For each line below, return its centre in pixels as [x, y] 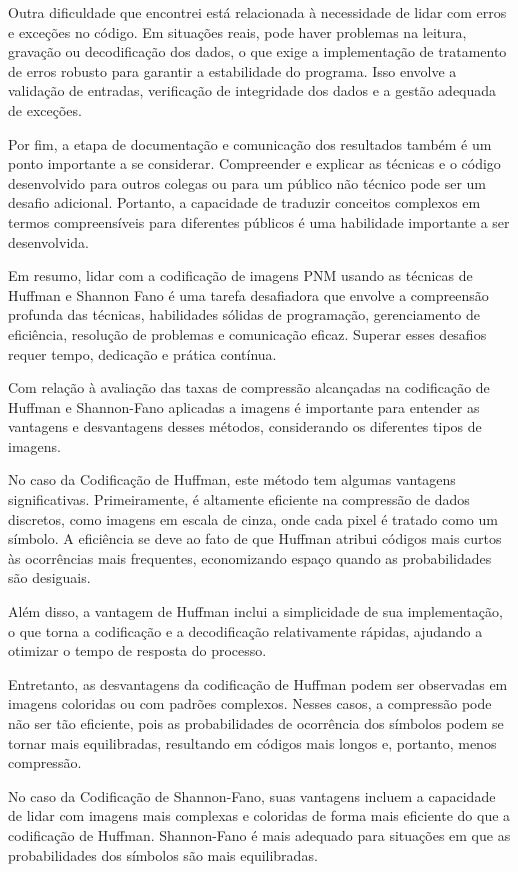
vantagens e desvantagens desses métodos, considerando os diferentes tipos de [245, 426]
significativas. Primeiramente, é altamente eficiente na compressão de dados [239, 499]
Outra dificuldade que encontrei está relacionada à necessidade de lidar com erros [257, 12]
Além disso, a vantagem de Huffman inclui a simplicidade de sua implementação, [255, 611]
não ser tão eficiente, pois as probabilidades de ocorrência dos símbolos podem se [256, 723]
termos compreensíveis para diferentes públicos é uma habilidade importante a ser [259, 221]
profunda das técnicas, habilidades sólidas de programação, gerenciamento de [244, 314]
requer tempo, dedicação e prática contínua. [142, 353]
